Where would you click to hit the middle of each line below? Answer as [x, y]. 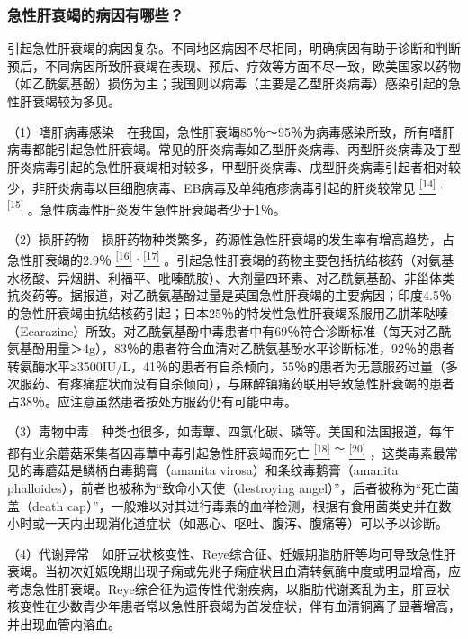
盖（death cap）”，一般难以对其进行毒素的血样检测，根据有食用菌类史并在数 [229, 505]
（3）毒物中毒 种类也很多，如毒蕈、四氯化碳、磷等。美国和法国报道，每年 [231, 431]
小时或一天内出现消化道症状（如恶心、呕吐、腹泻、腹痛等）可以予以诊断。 [228, 523]
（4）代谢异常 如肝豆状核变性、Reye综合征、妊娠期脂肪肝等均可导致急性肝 [232, 553]
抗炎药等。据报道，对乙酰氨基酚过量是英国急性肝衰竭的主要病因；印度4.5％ [229, 295]
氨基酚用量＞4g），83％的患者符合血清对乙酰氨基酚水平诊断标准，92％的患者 [231, 348]
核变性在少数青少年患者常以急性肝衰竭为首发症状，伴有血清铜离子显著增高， [234, 606]
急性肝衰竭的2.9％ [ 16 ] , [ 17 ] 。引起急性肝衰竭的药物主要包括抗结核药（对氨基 [231, 259]
